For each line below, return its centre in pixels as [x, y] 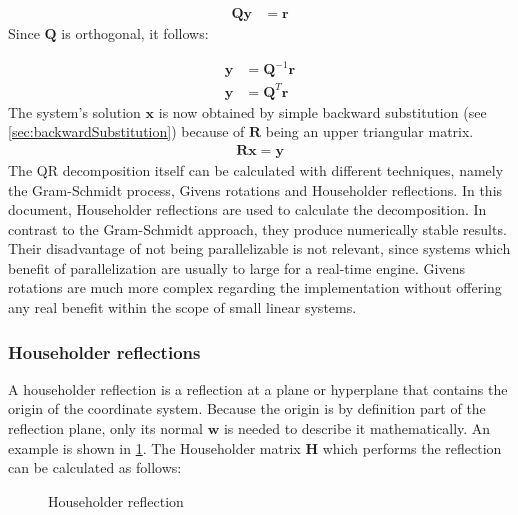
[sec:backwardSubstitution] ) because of [126, 131]
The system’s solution [74, 111]
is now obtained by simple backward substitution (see [322, 111]
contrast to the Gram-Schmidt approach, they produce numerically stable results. [257, 228]
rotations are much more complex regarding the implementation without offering [255, 287]
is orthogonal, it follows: [135, 33]
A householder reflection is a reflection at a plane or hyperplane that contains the [258, 388]
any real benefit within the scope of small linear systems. [182, 307]
